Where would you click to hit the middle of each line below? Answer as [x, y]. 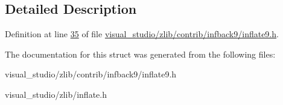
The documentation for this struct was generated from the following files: [140, 54]
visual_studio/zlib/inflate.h [56, 94]
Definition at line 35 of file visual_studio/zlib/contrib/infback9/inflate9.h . [142, 34]
